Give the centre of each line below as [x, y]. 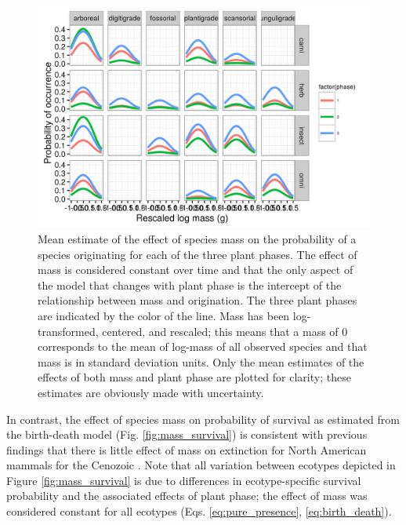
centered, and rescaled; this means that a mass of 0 [225, 331]
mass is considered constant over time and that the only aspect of [196, 270]
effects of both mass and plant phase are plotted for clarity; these [194, 377]
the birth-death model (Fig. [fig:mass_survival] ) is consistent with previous [187, 434]
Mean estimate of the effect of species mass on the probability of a [197, 238]
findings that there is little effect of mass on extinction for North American [187, 449]
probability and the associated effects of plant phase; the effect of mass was [187, 496]
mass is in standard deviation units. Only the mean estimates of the [201, 361]
